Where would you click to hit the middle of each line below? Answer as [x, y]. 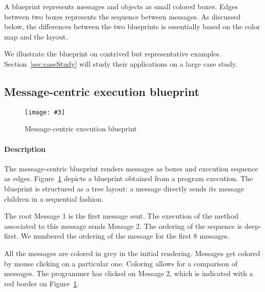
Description [25, 149]
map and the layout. [36, 36]
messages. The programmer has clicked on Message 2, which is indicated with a [129, 273]
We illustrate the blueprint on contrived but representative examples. [113, 54]
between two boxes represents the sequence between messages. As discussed [123, 16]
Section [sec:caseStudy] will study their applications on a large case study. [121, 63]
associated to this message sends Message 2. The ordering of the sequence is [123, 226]
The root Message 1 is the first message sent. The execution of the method [121, 216]
